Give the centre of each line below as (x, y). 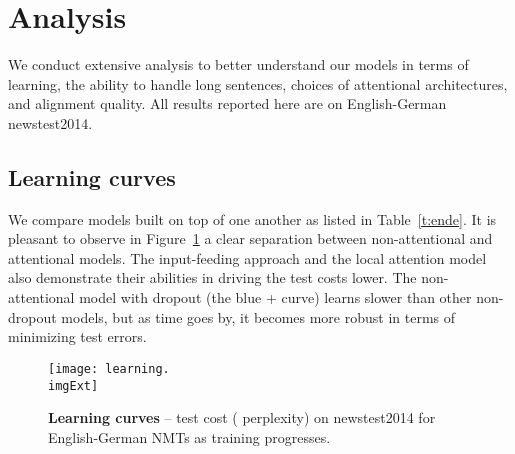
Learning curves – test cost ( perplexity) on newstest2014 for (242, 417)
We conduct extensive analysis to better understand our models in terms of (238, 64)
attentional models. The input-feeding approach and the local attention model (247, 257)
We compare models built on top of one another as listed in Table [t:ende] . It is (252, 218)
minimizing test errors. (77, 336)
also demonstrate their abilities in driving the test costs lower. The (212, 277)
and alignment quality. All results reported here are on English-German (227, 103)
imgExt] (73, 385)
